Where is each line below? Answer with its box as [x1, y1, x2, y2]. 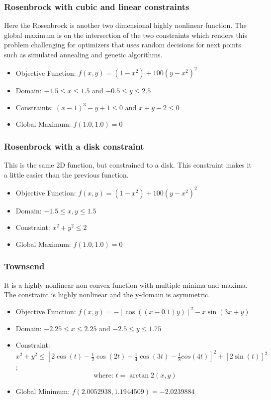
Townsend [4, 260, 45, 272]
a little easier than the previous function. [4, 169, 129, 180]
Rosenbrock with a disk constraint [4, 140, 144, 152]
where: [93, 372, 113, 379]
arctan [129, 372, 149, 379]
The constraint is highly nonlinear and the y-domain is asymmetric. [4, 289, 210, 300]
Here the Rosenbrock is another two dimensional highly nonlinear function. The [4, 20, 247, 30]
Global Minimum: [15, 386, 70, 396]
